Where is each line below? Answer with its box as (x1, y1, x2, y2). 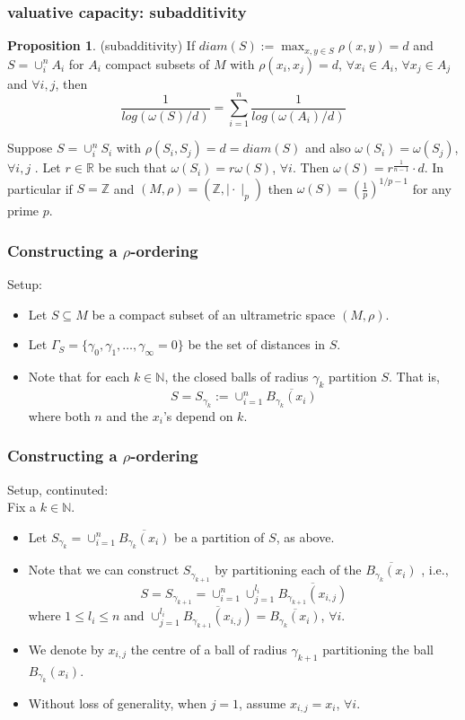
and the (106, 406, 149, 425)
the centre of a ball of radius (130, 639, 287, 658)
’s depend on (162, 406, 233, 425)
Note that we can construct (28, 560, 180, 579)
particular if (7, 179, 73, 198)
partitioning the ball (322, 639, 434, 658)
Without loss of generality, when (28, 693, 206, 712)
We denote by (28, 639, 104, 658)
